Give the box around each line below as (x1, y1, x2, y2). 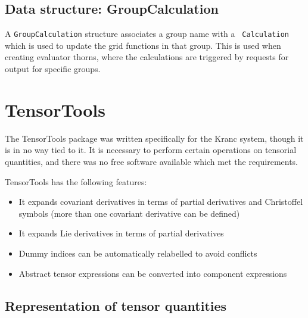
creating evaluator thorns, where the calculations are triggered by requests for (5, 51, 289, 63)
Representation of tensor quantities (5, 296, 227, 314)
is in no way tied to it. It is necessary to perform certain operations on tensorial (5, 144, 297, 156)
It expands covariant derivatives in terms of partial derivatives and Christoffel (18, 195, 303, 208)
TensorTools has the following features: (5, 175, 147, 188)
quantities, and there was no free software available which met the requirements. (5, 155, 298, 167)
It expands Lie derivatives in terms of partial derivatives (18, 227, 224, 239)
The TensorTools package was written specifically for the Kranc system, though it (5, 132, 304, 144)
